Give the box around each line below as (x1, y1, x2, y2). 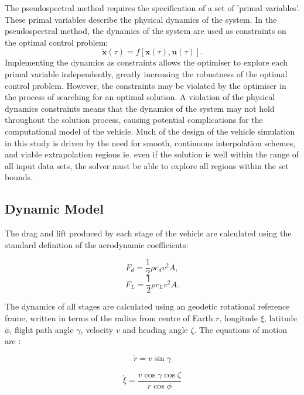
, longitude (219, 312, 258, 324)
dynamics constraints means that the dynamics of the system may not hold (5, 102, 275, 114)
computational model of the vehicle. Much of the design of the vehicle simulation (5, 125, 295, 137)
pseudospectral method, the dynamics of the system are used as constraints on (5, 25, 286, 37)
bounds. (5, 171, 33, 183)
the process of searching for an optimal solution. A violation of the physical (5, 91, 275, 103)
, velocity (80, 323, 114, 335)
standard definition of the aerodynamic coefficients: (5, 238, 189, 250)
